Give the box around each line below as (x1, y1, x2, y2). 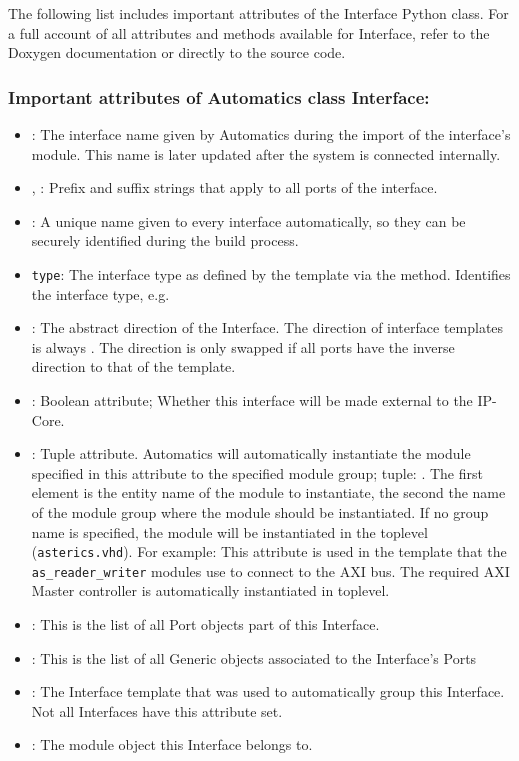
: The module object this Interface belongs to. (31, 734, 313, 755)
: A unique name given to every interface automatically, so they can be (31, 210, 466, 231)
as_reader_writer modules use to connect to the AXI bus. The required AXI (31, 560, 510, 581)
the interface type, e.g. (31, 283, 170, 304)
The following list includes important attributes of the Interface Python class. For (8, 3, 509, 23)
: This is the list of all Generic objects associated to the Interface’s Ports (31, 647, 477, 668)
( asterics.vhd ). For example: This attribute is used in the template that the (31, 541, 507, 562)
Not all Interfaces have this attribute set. (31, 700, 283, 721)
